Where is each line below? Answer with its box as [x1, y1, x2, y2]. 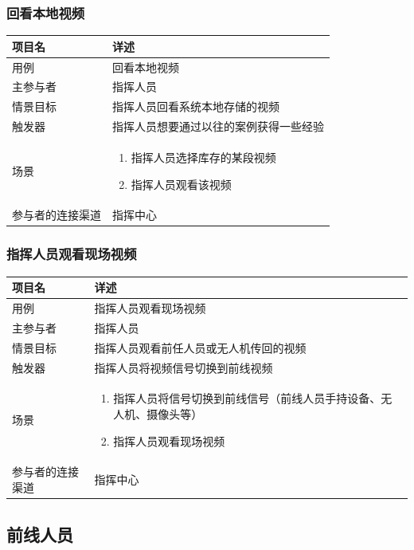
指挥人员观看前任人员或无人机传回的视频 [94, 339, 307, 356]
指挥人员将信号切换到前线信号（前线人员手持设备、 [113, 390, 381, 407]
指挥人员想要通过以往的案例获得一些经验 [112, 118, 324, 135]
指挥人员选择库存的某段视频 [131, 148, 276, 165]
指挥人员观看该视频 [131, 175, 232, 192]
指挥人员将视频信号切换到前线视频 [94, 359, 273, 375]
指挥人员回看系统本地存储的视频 [112, 98, 279, 115]
